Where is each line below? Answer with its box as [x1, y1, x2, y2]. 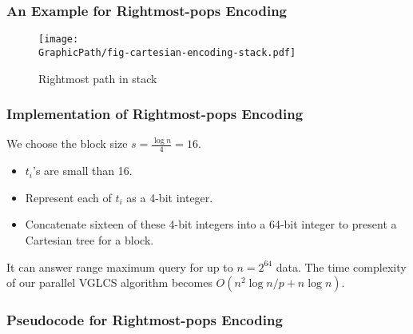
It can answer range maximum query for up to [6, 258, 233, 275]
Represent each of [25, 189, 112, 205]
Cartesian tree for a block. [25, 231, 154, 248]
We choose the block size [6, 135, 128, 152]
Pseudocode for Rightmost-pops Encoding [6, 310, 283, 330]
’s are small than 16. [33, 162, 133, 179]
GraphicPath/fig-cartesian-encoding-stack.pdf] [38, 46, 296, 58]
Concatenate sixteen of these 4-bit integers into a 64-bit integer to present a [25, 216, 397, 233]
